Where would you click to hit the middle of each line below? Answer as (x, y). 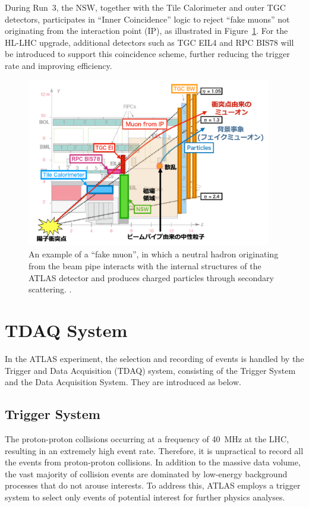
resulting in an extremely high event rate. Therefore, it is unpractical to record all (154, 450)
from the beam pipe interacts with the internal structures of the (145, 266)
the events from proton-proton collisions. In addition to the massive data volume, (153, 462)
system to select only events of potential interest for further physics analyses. (145, 497)
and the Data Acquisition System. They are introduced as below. (123, 382)
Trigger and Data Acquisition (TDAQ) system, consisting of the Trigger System (150, 370)
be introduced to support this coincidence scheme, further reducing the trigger (147, 54)
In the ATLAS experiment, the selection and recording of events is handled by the (154, 358)
